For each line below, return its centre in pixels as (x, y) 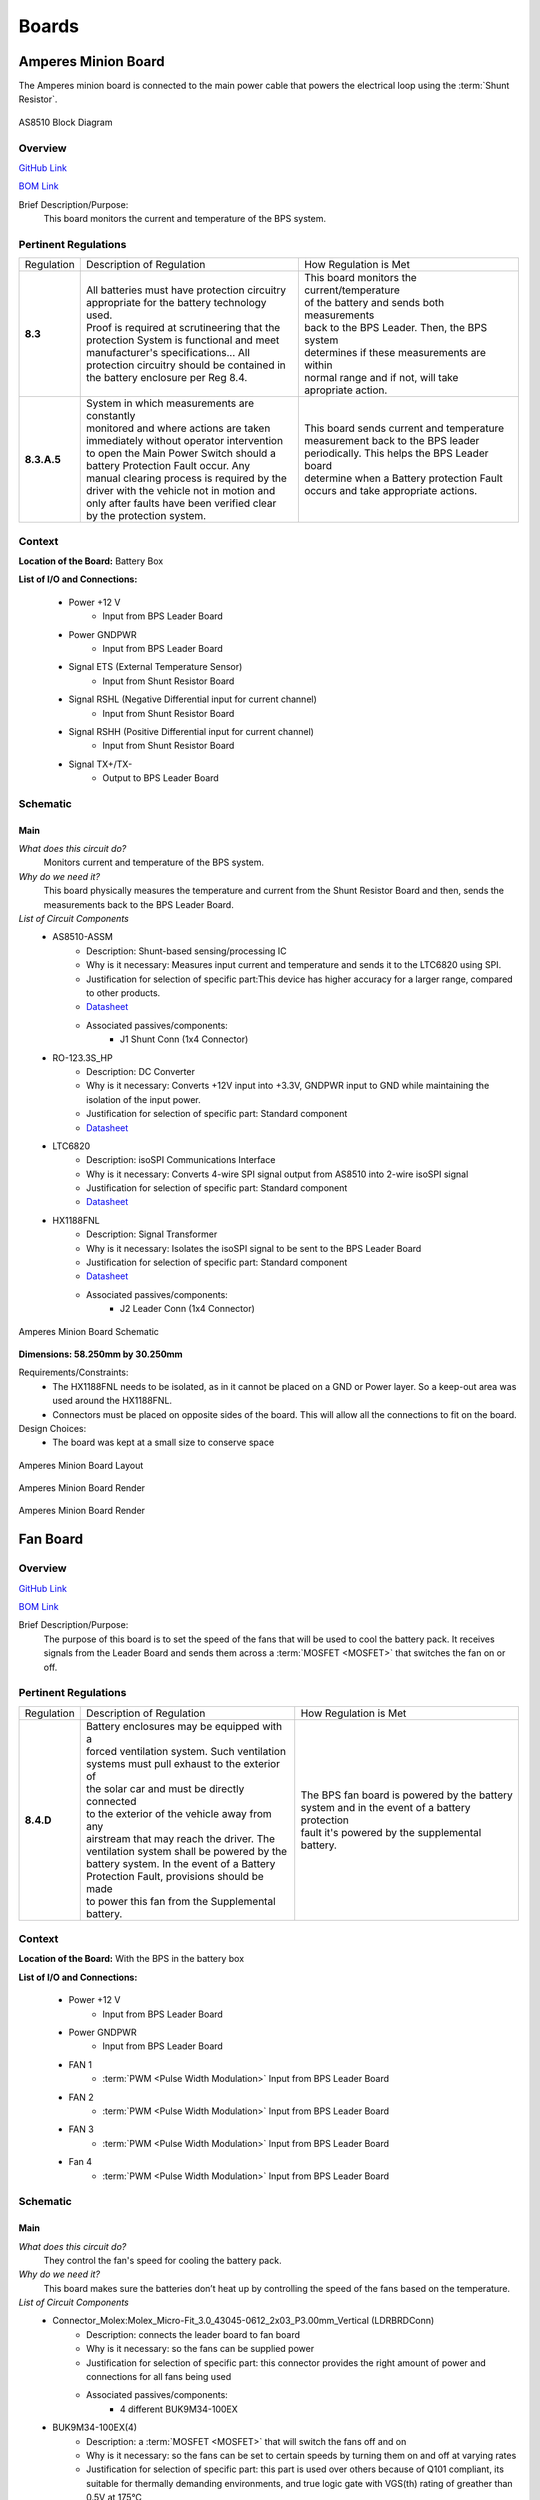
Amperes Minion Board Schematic (89, 1331)
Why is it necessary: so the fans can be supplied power (200, 2349)
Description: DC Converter (140, 1071)
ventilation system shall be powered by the (186, 1851)
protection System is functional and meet (182, 340)
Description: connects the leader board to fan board (193, 2334)
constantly (110, 416)
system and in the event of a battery (385, 1807)
